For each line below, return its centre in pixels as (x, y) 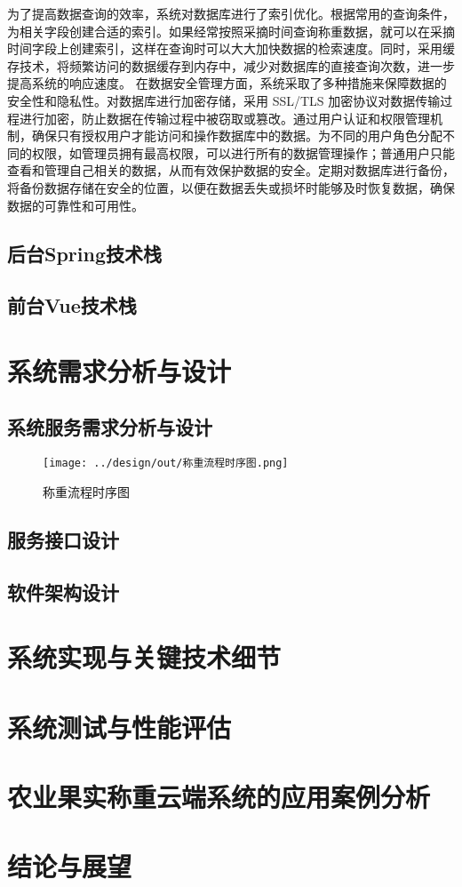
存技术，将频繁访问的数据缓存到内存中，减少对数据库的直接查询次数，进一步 (231, 65)
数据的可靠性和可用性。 (76, 205)
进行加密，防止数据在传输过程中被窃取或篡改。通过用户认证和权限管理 (224, 118)
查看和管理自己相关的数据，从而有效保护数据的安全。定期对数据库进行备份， (231, 170)
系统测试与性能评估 (119, 727)
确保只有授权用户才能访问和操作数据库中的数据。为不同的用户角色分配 (237, 136)
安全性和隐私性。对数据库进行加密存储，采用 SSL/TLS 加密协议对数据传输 (224, 100)
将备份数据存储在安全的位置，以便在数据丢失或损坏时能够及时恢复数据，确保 (231, 187)
